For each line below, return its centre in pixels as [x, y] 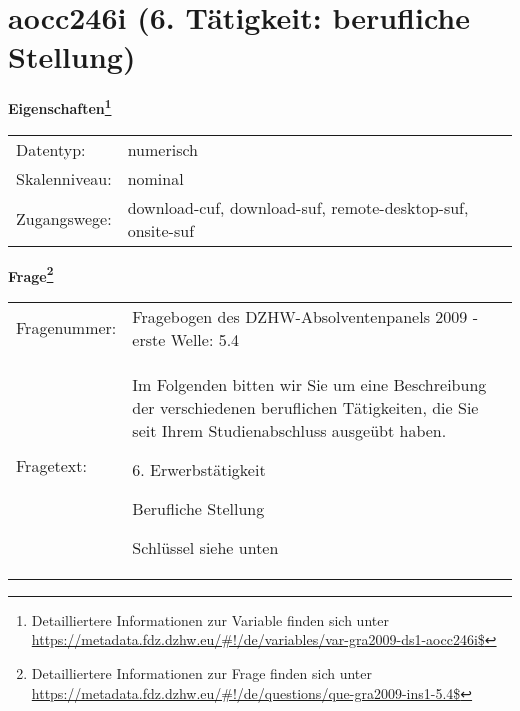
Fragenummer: [66, 328]
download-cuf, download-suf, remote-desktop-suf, [298, 207]
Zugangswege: [64, 219]
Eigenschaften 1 [60, 106]
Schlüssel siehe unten [205, 547]
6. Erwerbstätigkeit [199, 469]
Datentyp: [51, 149]
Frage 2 [31, 274]
